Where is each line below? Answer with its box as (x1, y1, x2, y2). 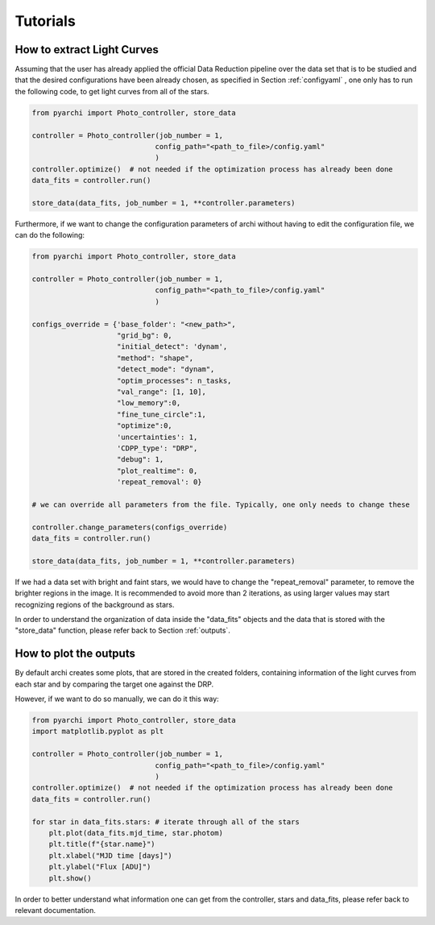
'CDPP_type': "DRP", (117, 443, 198, 453)
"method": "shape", (117, 353, 193, 363)
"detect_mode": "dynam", (117, 365, 215, 374)
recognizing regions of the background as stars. (14, 599, 175, 609)
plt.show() (48, 873, 92, 882)
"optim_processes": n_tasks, (117, 375, 232, 385)
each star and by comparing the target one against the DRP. (14, 679, 214, 689)
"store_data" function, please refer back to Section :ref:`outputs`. (14, 625, 231, 636)
